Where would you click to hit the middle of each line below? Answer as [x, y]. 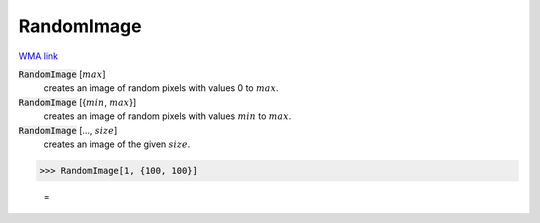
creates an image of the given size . [117, 144]
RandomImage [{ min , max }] [77, 102]
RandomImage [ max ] [62, 74]
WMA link [38, 56]
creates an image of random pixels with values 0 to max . [161, 88]
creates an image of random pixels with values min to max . [167, 116]
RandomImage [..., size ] [68, 130]
